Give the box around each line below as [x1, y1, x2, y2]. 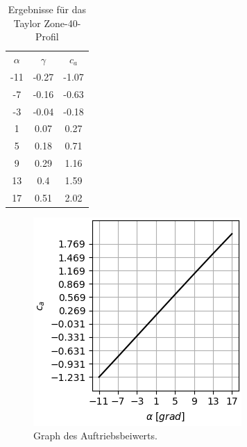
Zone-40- [44, 15, 81, 30]
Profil [35, 29, 59, 44]
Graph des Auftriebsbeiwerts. [33, 428, 157, 443]
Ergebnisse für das [8, 2, 86, 16]
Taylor [13, 15, 41, 30]
